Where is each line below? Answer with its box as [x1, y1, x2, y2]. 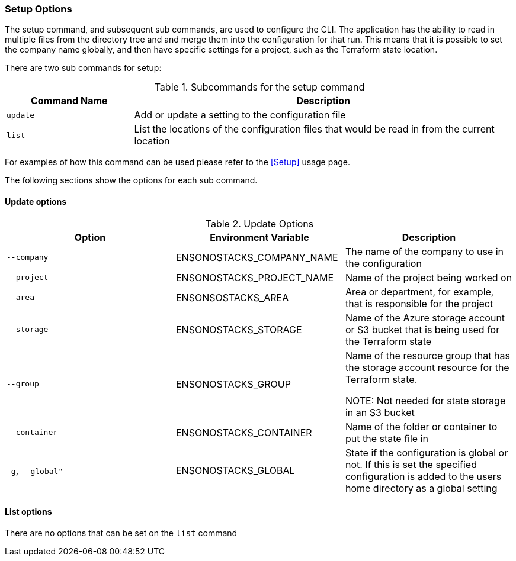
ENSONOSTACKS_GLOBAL [175, 464, 295, 476]
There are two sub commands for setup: [5, 63, 162, 73]
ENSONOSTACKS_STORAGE [175, 323, 302, 336]
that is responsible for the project [345, 297, 493, 309]
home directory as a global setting [345, 482, 498, 494]
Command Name [30, 95, 108, 107]
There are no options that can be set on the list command [5, 527, 238, 538]
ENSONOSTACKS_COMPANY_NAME [175, 251, 338, 263]
